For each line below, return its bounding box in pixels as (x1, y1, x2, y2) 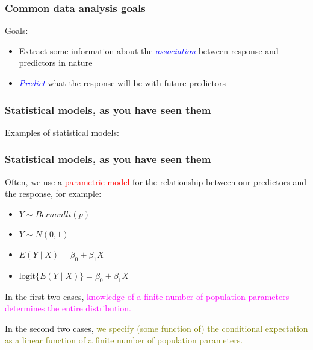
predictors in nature (19, 56, 93, 69)
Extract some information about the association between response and (19, 44, 279, 57)
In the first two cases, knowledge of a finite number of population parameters (5, 290, 290, 302)
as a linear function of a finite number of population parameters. (5, 334, 243, 346)
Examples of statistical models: (5, 126, 119, 138)
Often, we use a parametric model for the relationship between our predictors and (5, 175, 307, 188)
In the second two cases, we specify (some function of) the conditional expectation (5, 322, 308, 334)
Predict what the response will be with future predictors (19, 77, 226, 89)
